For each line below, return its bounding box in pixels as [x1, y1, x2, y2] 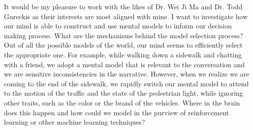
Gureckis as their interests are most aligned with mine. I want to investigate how [4, 11, 248, 21]
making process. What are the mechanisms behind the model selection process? [4, 30, 243, 40]
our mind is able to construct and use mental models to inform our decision [4, 21, 232, 31]
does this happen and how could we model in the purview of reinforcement [4, 107, 229, 117]
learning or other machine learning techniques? [4, 117, 145, 127]
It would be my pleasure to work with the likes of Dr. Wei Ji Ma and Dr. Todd [4, 1, 243, 11]
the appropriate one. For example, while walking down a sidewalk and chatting [4, 49, 242, 59]
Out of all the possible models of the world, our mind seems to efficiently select [4, 40, 243, 50]
